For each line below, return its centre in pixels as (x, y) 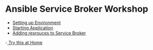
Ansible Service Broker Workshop (77, 9)
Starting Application (33, 27)
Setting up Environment (36, 23)
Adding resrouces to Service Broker (49, 33)
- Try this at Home (24, 42)
